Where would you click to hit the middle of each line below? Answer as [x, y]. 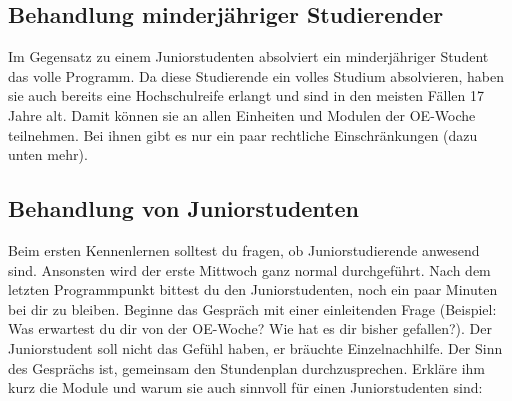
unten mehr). [48, 154]
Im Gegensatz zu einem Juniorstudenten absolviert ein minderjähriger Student [248, 56]
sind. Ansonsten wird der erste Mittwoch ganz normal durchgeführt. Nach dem [249, 269]
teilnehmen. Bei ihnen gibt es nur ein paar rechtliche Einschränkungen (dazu [243, 134]
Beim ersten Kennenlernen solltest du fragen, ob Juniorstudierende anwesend [244, 249]
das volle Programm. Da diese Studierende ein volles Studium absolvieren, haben [256, 75]
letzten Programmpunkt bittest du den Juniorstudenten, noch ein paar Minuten [253, 289]
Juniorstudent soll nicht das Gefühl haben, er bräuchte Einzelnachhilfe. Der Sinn [255, 347]
